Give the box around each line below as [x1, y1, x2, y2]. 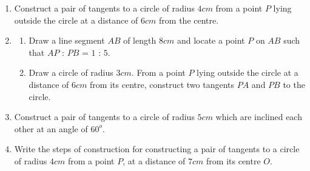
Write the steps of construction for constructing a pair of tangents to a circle [14, 142, 300, 155]
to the [283, 78, 305, 90]
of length [123, 34, 157, 47]
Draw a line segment [29, 34, 105, 47]
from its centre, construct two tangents [90, 78, 235, 90]
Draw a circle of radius [29, 66, 113, 79]
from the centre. [159, 13, 219, 26]
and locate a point [177, 34, 245, 47]
